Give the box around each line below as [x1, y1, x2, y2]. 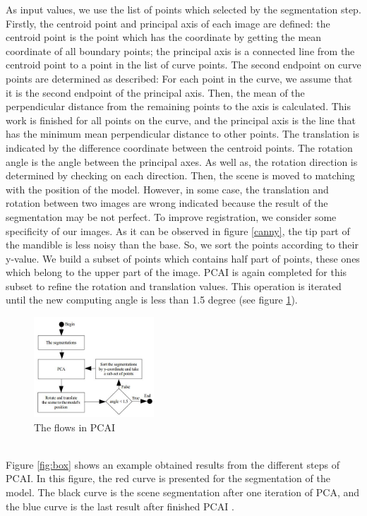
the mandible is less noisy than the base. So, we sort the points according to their [6, 237, 359, 252]
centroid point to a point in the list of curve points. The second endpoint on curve [6, 57, 361, 72]
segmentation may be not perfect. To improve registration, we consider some [6, 209, 337, 224]
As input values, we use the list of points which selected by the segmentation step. [6, 2, 361, 16]
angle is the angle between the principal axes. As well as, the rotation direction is [6, 154, 358, 169]
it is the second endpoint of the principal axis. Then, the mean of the [6, 85, 305, 100]
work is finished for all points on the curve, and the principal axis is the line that [6, 112, 356, 127]
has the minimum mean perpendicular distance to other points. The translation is [6, 126, 360, 141]
